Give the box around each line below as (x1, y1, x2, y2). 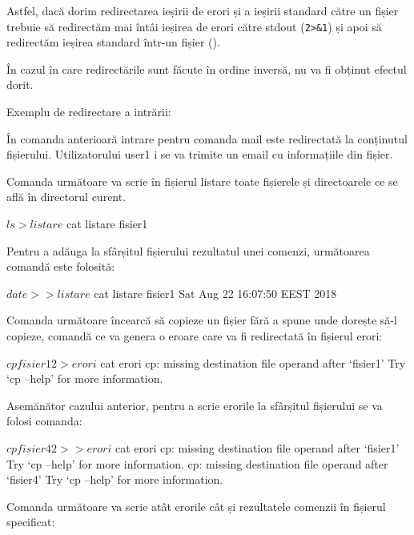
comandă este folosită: (6, 258, 115, 275)
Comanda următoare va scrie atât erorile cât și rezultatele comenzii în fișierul (6, 497, 386, 514)
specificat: (6, 513, 55, 530)
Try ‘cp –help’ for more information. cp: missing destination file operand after (6, 455, 388, 472)
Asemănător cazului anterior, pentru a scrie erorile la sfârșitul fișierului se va (6, 396, 383, 413)
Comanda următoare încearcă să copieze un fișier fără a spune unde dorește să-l (6, 312, 397, 328)
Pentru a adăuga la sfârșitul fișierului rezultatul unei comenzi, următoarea (6, 242, 370, 259)
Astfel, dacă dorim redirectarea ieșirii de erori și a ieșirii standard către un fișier (6, 2, 399, 18)
